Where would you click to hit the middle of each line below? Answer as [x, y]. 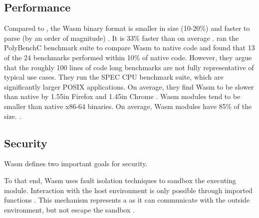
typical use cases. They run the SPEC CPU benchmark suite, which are [114, 77]
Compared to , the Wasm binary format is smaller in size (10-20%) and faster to [127, 28]
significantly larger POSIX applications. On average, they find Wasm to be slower [129, 86]
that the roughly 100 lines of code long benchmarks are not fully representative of [129, 67]
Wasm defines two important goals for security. [76, 163]
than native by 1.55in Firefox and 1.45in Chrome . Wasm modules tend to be [122, 96]
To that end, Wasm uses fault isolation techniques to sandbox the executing [120, 180]
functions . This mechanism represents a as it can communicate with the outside [127, 200]
